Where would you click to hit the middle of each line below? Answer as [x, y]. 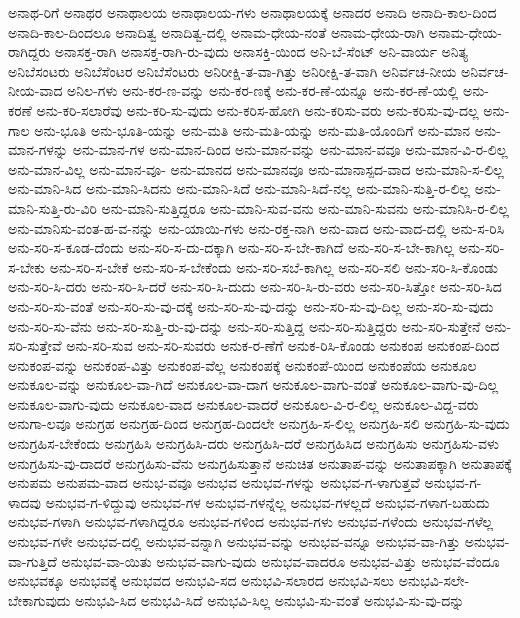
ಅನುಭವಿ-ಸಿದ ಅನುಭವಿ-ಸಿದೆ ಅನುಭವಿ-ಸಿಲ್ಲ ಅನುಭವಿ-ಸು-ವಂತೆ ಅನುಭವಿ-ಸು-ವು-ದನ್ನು [269, 599]
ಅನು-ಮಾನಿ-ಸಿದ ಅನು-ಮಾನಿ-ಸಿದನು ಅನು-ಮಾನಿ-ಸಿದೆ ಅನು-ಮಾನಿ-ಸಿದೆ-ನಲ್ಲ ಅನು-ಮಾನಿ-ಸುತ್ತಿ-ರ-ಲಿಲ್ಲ [239, 188]
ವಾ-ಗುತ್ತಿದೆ [32, 560]
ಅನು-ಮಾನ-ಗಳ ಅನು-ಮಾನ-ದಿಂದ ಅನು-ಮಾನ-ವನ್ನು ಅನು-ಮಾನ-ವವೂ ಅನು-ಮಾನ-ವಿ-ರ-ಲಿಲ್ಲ [290, 149]
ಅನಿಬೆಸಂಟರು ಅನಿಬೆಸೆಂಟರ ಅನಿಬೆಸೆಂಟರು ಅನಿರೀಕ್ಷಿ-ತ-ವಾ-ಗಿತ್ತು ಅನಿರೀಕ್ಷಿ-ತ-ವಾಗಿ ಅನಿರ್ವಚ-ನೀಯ [232, 70]
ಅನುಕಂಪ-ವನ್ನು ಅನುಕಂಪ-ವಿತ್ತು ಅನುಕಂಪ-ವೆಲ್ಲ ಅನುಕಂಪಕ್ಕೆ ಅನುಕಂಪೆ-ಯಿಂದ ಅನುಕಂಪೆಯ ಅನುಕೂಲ [242, 364]
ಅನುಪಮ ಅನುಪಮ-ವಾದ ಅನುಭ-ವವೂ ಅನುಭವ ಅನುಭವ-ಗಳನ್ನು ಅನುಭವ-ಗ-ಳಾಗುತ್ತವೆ [214, 482]
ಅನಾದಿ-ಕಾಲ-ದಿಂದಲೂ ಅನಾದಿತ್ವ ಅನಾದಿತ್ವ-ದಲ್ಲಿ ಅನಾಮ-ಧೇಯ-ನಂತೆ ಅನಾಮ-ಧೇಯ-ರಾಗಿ [216, 31]
